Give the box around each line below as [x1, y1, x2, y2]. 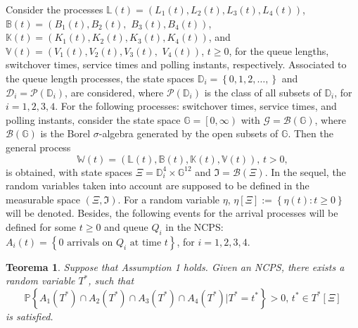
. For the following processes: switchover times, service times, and [55, 99, 337, 113]
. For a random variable [117, 191, 220, 206]
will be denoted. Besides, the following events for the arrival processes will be [6, 206, 338, 220]
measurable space [6, 191, 80, 206]
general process [6, 139, 71, 154]
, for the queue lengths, [229, 43, 329, 58]
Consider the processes [6, 2, 103, 16]
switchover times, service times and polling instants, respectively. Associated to [6, 57, 347, 72]
